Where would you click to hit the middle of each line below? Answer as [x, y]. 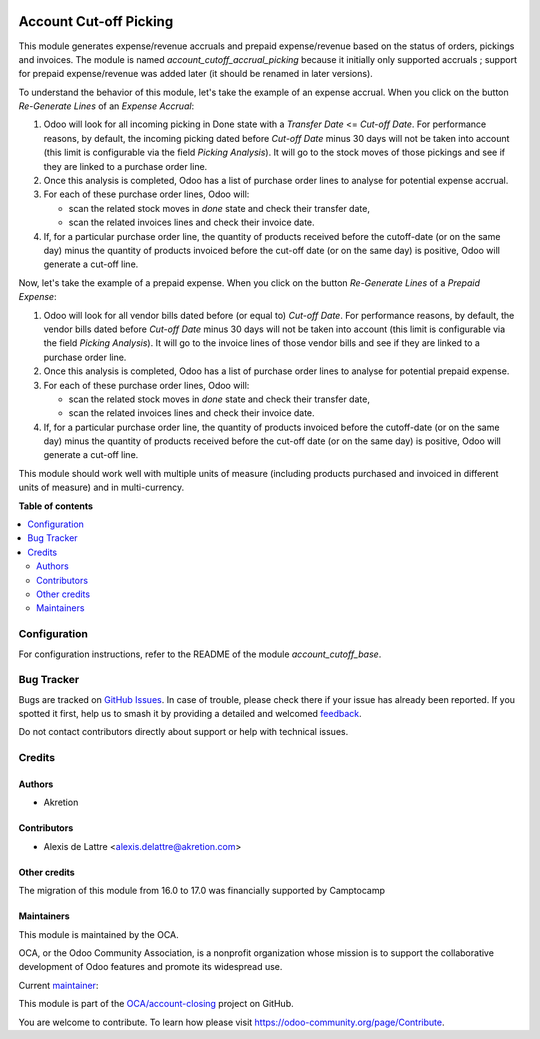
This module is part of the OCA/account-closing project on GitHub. [156, 1004]
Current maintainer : [58, 985]
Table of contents [56, 506]
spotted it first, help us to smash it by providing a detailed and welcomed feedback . [190, 714]
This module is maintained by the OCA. [98, 934]
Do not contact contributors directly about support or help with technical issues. [183, 732]
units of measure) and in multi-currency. [101, 487]
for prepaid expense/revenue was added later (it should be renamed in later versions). [196, 74]
